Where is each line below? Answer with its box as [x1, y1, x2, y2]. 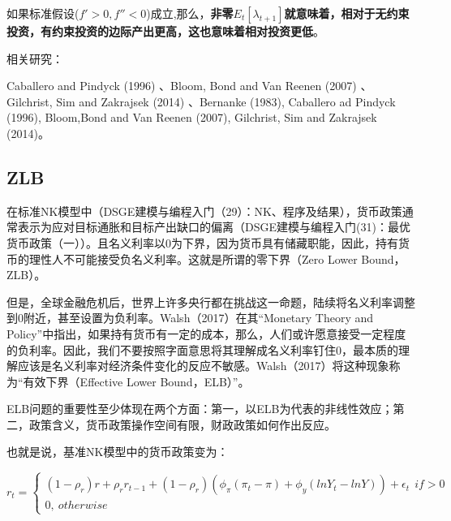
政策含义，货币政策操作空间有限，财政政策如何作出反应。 [28, 416, 336, 433]
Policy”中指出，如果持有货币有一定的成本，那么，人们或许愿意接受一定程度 [6, 325, 406, 342]
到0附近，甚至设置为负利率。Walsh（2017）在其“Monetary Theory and [6, 309, 374, 326]
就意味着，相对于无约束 [284, 5, 410, 21]
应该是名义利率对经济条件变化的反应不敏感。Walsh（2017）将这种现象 [17, 357, 389, 374]
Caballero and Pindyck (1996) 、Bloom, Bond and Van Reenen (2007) [6, 77, 357, 94]
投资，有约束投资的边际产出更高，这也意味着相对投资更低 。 [6, 23, 324, 39]
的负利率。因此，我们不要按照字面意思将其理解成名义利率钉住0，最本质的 [6, 341, 398, 358]
